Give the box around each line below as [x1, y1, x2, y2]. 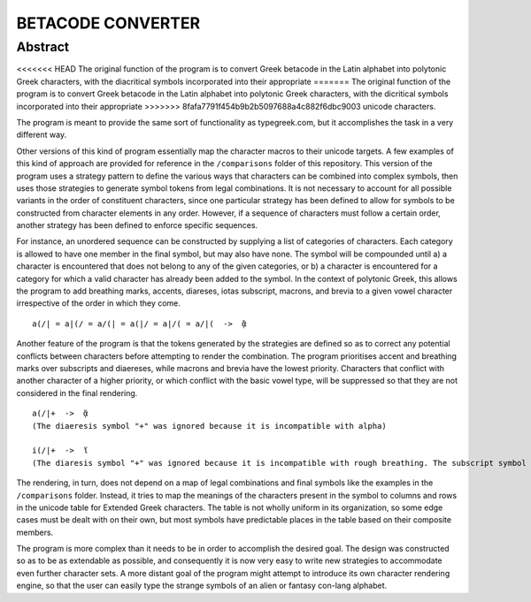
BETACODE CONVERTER [16, 13, 201, 33]
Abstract [16, 39, 70, 55]
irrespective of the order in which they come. [16, 298, 181, 309]
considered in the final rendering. [16, 387, 138, 398]
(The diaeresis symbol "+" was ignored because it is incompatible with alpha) [32, 421, 387, 431]
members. [16, 527, 54, 537]
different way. [16, 129, 66, 141]
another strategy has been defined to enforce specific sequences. [16, 220, 258, 231]
